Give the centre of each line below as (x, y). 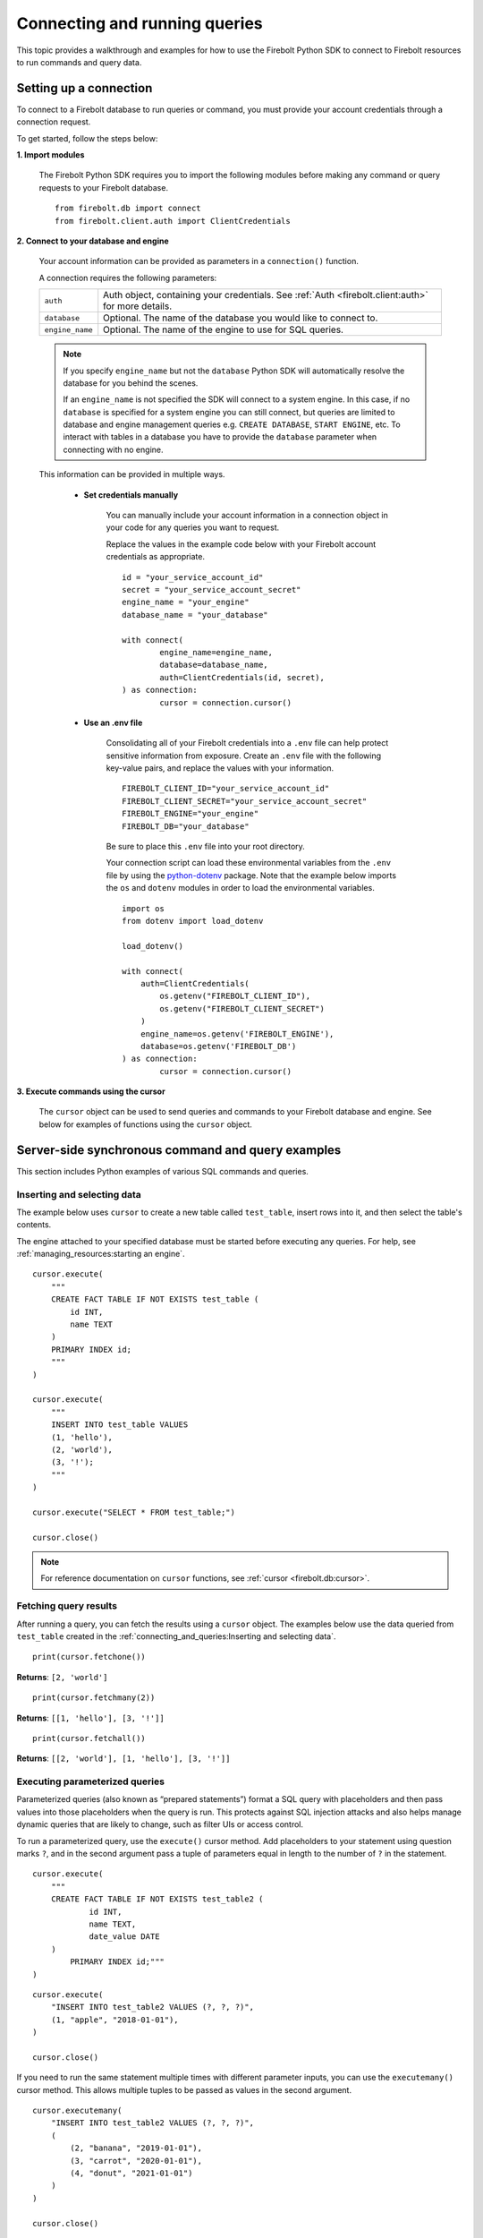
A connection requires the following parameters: (128, 278)
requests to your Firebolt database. (104, 187)
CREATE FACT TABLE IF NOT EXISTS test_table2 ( (157, 1899)
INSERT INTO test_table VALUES (119, 1425)
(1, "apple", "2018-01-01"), (114, 2020)
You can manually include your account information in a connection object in (247, 516)
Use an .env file (113, 722)
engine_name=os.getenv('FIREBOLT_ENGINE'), (237, 1034)
